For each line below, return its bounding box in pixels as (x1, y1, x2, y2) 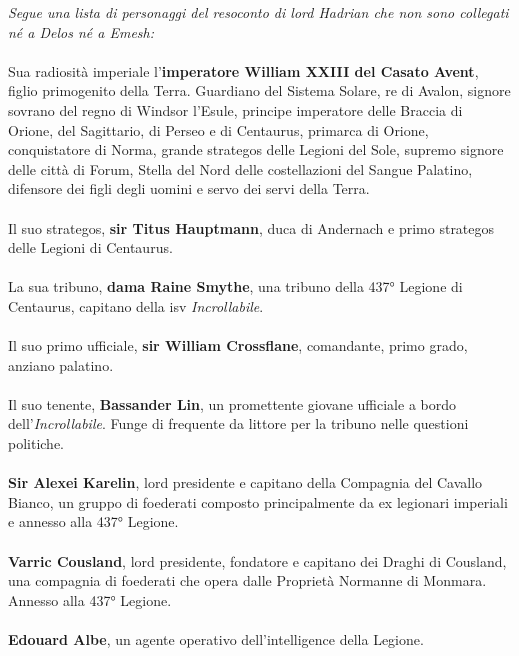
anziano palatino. (8, 354, 114, 375)
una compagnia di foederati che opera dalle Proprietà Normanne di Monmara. (8, 570, 487, 591)
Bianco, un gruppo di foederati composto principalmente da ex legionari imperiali (8, 491, 508, 512)
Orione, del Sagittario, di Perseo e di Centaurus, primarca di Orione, (8, 119, 429, 140)
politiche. (8, 433, 65, 454)
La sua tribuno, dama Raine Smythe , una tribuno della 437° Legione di (8, 276, 463, 297)
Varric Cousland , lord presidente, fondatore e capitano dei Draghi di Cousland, (8, 550, 507, 571)
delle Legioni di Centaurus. (8, 237, 173, 258)
